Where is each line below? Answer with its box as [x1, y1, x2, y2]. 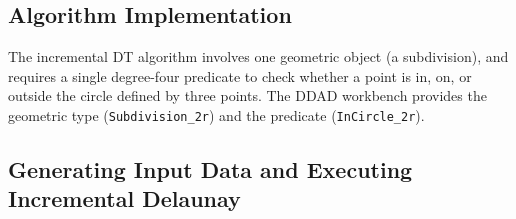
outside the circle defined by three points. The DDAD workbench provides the [8, 85, 487, 106]
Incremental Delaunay [8, 183, 241, 214]
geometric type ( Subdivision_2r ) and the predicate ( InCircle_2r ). [8, 104, 425, 125]
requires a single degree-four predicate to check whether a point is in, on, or [8, 65, 472, 86]
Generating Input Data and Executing [8, 154, 413, 185]
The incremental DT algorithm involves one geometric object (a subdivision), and [8, 46, 509, 67]
